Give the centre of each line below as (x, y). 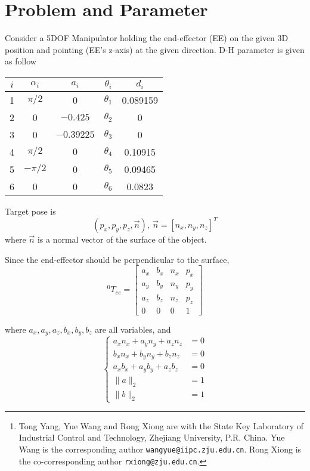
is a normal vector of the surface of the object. (122, 239)
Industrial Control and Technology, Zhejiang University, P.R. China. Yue (152, 437)
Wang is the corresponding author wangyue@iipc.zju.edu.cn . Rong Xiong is (160, 449)
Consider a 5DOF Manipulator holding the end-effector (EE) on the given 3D (147, 38)
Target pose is (30, 211)
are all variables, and (133, 329)
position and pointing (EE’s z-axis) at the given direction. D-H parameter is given (155, 49)
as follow (21, 61)
